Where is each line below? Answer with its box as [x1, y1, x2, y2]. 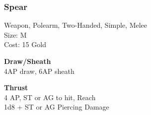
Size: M [4, 29, 27, 40]
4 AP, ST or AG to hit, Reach [4, 92, 96, 102]
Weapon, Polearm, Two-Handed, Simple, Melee [4, 20, 148, 30]
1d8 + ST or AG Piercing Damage [4, 102, 109, 112]
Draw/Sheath [4, 56, 51, 66]
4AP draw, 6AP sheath [4, 65, 75, 76]
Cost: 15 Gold [4, 39, 46, 50]
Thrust [4, 82, 28, 93]
